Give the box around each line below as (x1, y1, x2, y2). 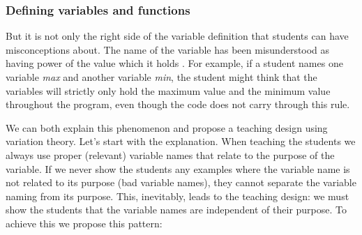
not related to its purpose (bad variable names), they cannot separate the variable (6, 175, 356, 190)
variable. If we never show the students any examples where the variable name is (6, 161, 350, 176)
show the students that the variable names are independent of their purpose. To (6, 202, 347, 217)
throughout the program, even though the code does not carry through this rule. (6, 97, 350, 112)
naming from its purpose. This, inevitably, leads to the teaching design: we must (6, 188, 349, 203)
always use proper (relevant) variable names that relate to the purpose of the (6, 147, 335, 162)
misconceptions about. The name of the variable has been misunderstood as (6, 42, 330, 56)
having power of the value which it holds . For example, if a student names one (6, 56, 343, 70)
